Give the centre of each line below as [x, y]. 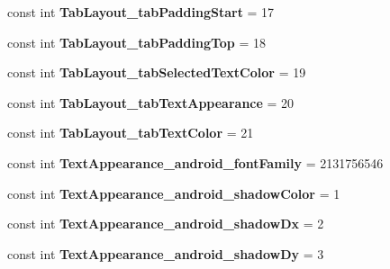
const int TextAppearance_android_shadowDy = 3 [166, 253]
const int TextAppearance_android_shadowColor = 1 [174, 193]
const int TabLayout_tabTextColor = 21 [131, 133]
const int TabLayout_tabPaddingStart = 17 [141, 12]
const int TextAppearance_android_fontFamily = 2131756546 [195, 162]
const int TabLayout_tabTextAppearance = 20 [151, 102]
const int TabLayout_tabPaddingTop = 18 [137, 42]
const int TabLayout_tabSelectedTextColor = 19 [157, 72]
